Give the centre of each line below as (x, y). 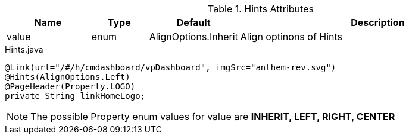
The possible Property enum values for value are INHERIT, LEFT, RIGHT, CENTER (213, 117)
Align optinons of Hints (291, 37)
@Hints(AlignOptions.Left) (68, 77)
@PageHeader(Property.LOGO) (70, 86)
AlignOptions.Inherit (193, 37)
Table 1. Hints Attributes (261, 9)
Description (378, 22)
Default (193, 22)
